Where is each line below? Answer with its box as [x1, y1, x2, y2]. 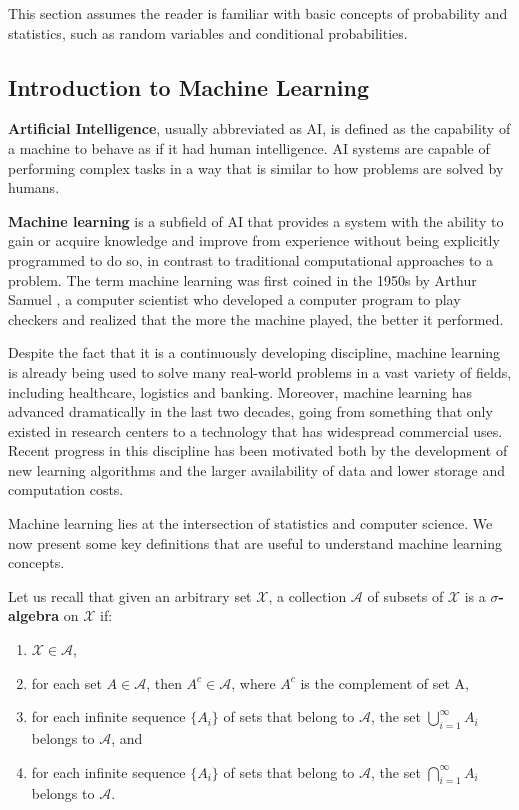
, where [231, 672, 276, 693]
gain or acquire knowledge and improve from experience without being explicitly [8, 230, 500, 251]
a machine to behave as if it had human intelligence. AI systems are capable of [8, 137, 490, 158]
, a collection [268, 585, 347, 606]
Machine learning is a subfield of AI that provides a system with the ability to [8, 210, 504, 231]
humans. [8, 177, 60, 198]
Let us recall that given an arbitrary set [8, 585, 252, 606]
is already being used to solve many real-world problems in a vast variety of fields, [8, 361, 512, 382]
